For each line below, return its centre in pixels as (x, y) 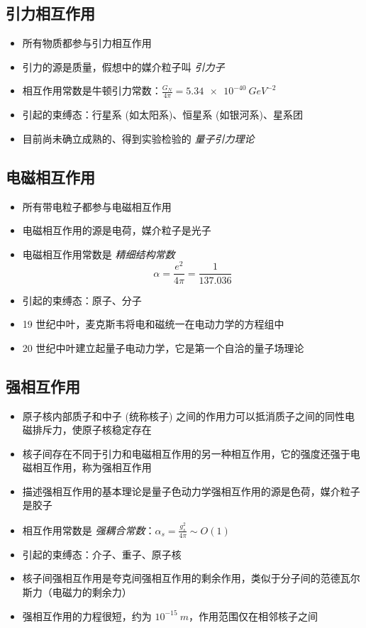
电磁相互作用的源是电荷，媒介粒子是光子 (117, 230)
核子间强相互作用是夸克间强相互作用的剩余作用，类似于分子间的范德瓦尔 (191, 578)
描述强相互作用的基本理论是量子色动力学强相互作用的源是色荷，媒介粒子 (191, 491)
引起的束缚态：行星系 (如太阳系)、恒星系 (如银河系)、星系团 (162, 115)
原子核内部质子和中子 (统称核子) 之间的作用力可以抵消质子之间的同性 (184, 415)
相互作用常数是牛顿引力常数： (92, 90)
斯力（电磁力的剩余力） (77, 591)
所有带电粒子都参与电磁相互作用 (97, 206)
